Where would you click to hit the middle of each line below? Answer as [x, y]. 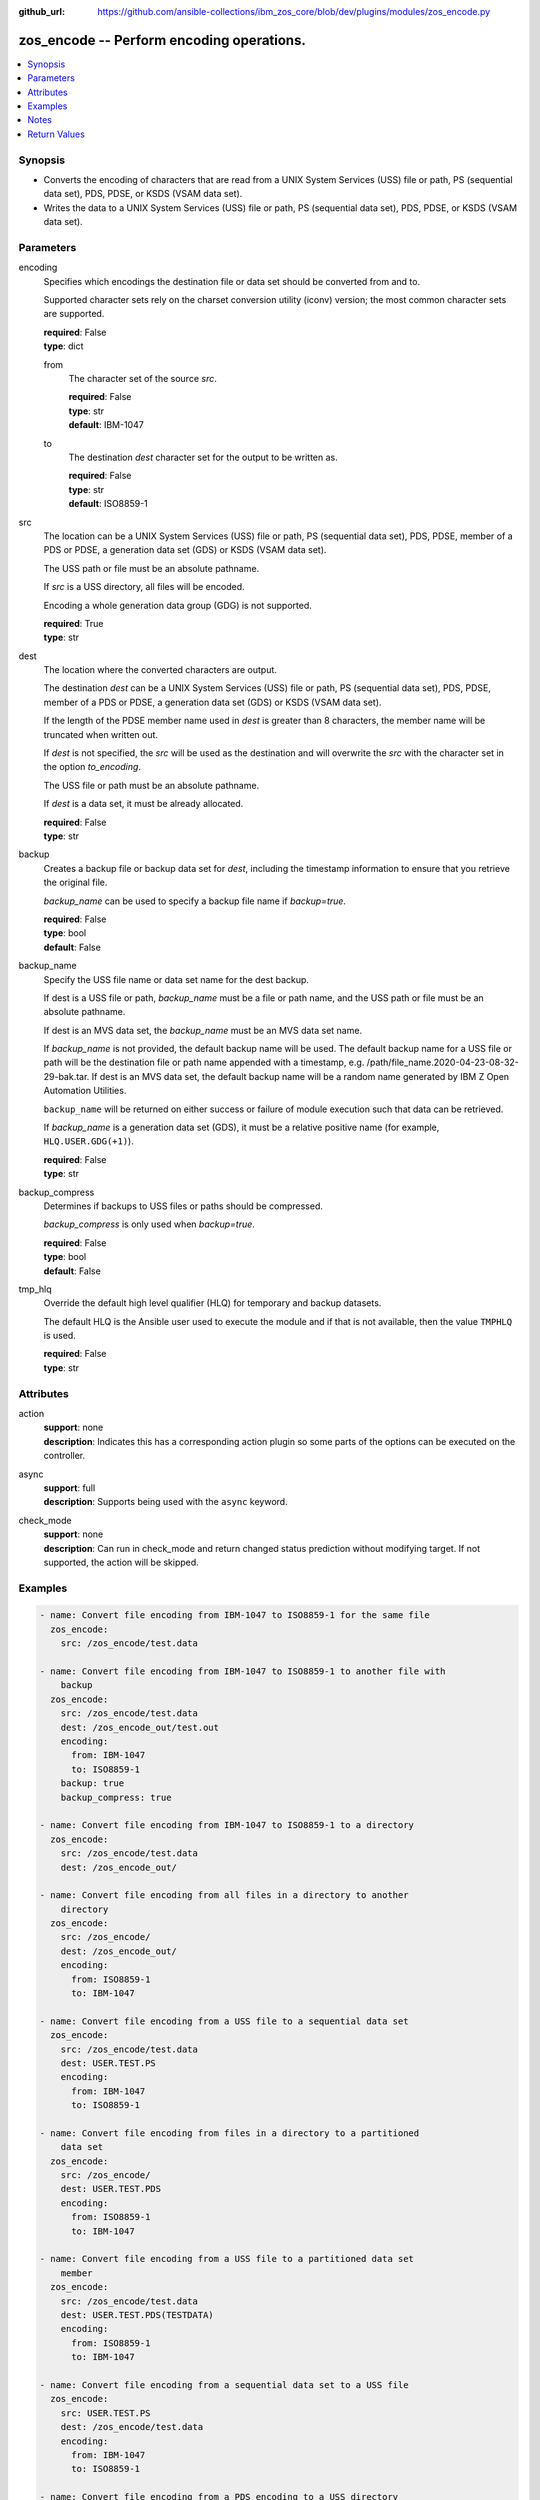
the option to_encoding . [92, 767]
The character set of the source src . [142, 379]
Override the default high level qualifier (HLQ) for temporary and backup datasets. [212, 1303]
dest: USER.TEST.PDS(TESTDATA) [137, 2315]
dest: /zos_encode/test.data [132, 2427]
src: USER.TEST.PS [105, 2413]
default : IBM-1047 [106, 425]
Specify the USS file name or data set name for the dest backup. [176, 979]
